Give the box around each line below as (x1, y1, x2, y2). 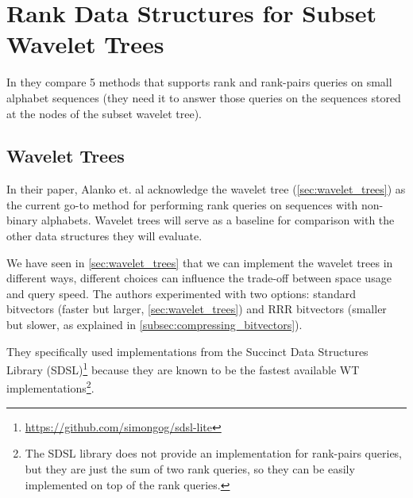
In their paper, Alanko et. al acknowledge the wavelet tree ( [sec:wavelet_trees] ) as (6, 181, 406, 197)
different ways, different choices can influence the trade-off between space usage (6, 270, 392, 286)
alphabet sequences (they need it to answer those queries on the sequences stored (6, 89, 401, 105)
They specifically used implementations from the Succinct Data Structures (6, 343, 369, 359)
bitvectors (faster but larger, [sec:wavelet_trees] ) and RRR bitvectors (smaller (6, 301, 387, 317)
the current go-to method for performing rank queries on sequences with (6, 196, 358, 213)
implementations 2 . (6, 377, 95, 396)
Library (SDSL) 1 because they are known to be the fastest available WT (6, 359, 360, 377)
